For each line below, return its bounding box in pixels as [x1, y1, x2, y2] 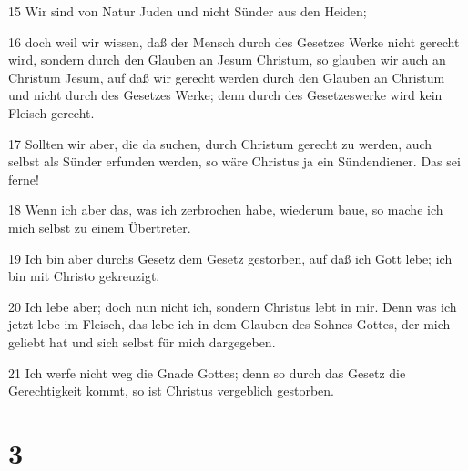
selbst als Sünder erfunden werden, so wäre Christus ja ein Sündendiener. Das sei [8, 152, 461, 171]
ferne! [8, 169, 39, 188]
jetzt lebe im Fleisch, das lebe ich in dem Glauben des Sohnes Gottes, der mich [8, 315, 451, 334]
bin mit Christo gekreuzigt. [8, 266, 160, 286]
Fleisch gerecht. [8, 103, 95, 122]
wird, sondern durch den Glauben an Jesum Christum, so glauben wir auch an [8, 50, 446, 69]
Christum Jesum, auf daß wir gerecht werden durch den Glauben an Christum [8, 67, 445, 86]
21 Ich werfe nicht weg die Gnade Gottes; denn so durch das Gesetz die [8, 363, 406, 382]
